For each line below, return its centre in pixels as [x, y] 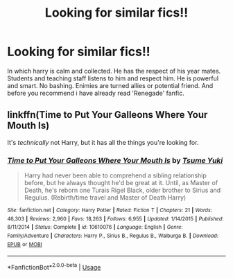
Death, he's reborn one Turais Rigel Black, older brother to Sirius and [122, 190]
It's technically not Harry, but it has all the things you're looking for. [103, 142]
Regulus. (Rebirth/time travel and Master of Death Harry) [105, 198]
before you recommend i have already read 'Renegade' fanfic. [96, 93]
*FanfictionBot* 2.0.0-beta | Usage [54, 267]
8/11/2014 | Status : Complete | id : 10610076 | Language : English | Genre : [95, 227]
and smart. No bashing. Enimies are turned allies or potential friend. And [110, 85]
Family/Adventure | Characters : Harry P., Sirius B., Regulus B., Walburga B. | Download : [113, 236]
